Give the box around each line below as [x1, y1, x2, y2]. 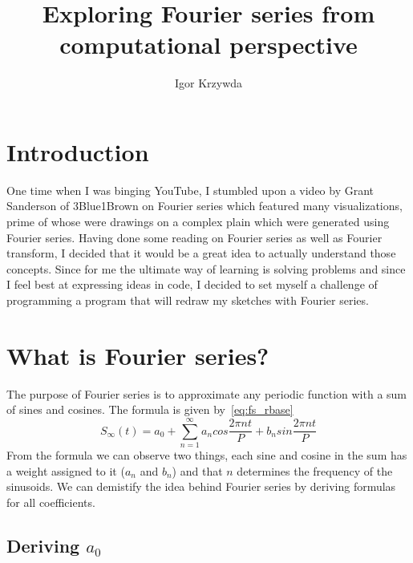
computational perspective [59, 28, 358, 61]
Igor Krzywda [174, 75, 243, 91]
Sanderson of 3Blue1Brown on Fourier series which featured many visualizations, [6, 197, 403, 214]
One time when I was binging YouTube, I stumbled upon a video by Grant [6, 181, 375, 198]
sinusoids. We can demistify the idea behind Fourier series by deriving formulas [6, 478, 396, 495]
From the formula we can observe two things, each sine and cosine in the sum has [6, 447, 407, 464]
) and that [172, 462, 223, 479]
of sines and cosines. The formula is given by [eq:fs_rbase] [6, 401, 294, 418]
